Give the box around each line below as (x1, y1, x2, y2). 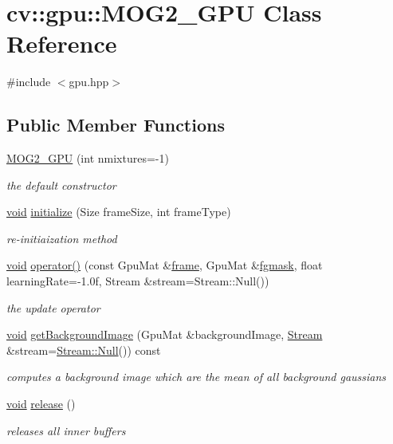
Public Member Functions (6, 112, 225, 137)
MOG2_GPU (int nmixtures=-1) (6, 150, 169, 167)
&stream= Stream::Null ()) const (6, 341, 161, 358)
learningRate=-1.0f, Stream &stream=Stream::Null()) (6, 273, 269, 289)
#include (6, 73, 51, 90)
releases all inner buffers (6, 422, 126, 438)
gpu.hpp (69, 73, 109, 90)
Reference (6, 27, 117, 60)
